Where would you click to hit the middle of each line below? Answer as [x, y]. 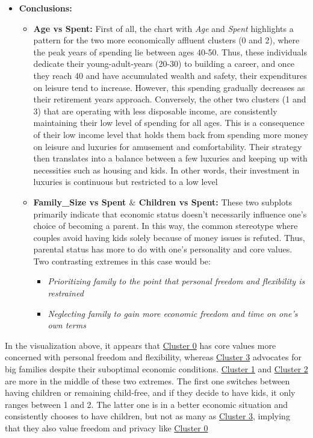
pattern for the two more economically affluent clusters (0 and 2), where [166, 40]
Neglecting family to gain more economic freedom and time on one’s [173, 313]
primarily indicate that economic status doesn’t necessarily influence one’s [170, 214]
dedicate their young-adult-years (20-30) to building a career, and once [164, 64]
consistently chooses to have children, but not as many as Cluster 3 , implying [147, 416]
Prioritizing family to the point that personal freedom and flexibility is [176, 281]
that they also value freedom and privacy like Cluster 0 [107, 428]
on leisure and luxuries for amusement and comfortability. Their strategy [168, 146]
